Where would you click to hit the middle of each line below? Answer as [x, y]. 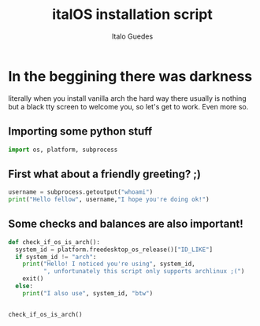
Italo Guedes [132, 36]
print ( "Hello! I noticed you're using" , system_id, [109, 264]
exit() [33, 279]
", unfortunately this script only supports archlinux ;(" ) [144, 272]
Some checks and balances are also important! [126, 224]
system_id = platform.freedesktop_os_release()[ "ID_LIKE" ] [114, 250]
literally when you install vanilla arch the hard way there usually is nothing [127, 98]
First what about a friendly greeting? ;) [104, 174]
